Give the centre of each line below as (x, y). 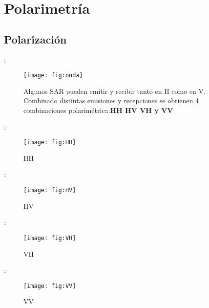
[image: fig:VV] (50, 286)
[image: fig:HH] (50, 143)
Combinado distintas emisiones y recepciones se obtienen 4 (111, 100)
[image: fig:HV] (50, 190)
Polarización (35, 39)
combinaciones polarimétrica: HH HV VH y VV (98, 110)
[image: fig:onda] (53, 76)
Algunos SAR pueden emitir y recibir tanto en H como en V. (115, 91)
